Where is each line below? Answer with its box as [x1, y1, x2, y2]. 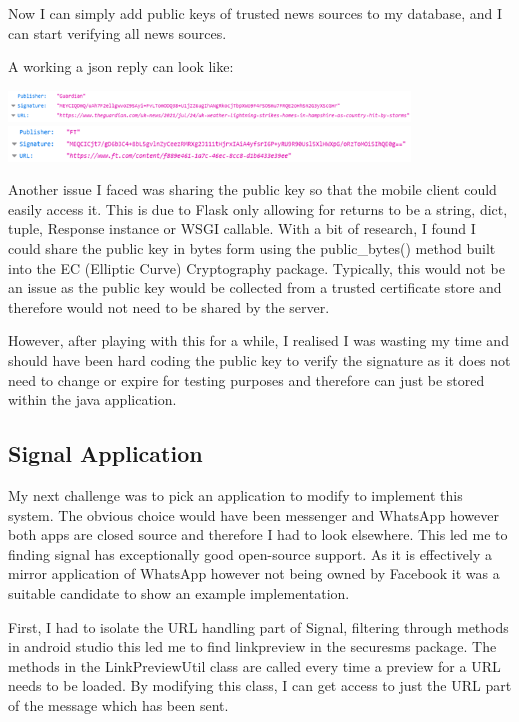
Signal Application [8, 438, 203, 469]
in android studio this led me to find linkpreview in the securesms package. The [8, 636, 497, 657]
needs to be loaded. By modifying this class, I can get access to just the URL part [8, 675, 512, 696]
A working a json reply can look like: [8, 56, 234, 77]
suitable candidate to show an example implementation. [8, 582, 350, 603]
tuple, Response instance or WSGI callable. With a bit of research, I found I [8, 218, 476, 239]
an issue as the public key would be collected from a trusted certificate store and [8, 277, 502, 298]
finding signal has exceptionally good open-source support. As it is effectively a [8, 543, 492, 564]
